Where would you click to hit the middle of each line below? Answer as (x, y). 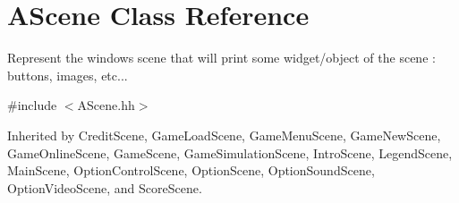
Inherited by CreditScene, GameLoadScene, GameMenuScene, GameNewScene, (224, 135)
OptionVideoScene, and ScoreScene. (105, 187)
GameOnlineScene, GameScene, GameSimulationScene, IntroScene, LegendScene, (230, 152)
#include (32, 105)
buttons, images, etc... (68, 75)
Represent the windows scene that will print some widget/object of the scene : (221, 58)
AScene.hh (106, 105)
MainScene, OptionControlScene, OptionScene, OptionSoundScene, (191, 170)
